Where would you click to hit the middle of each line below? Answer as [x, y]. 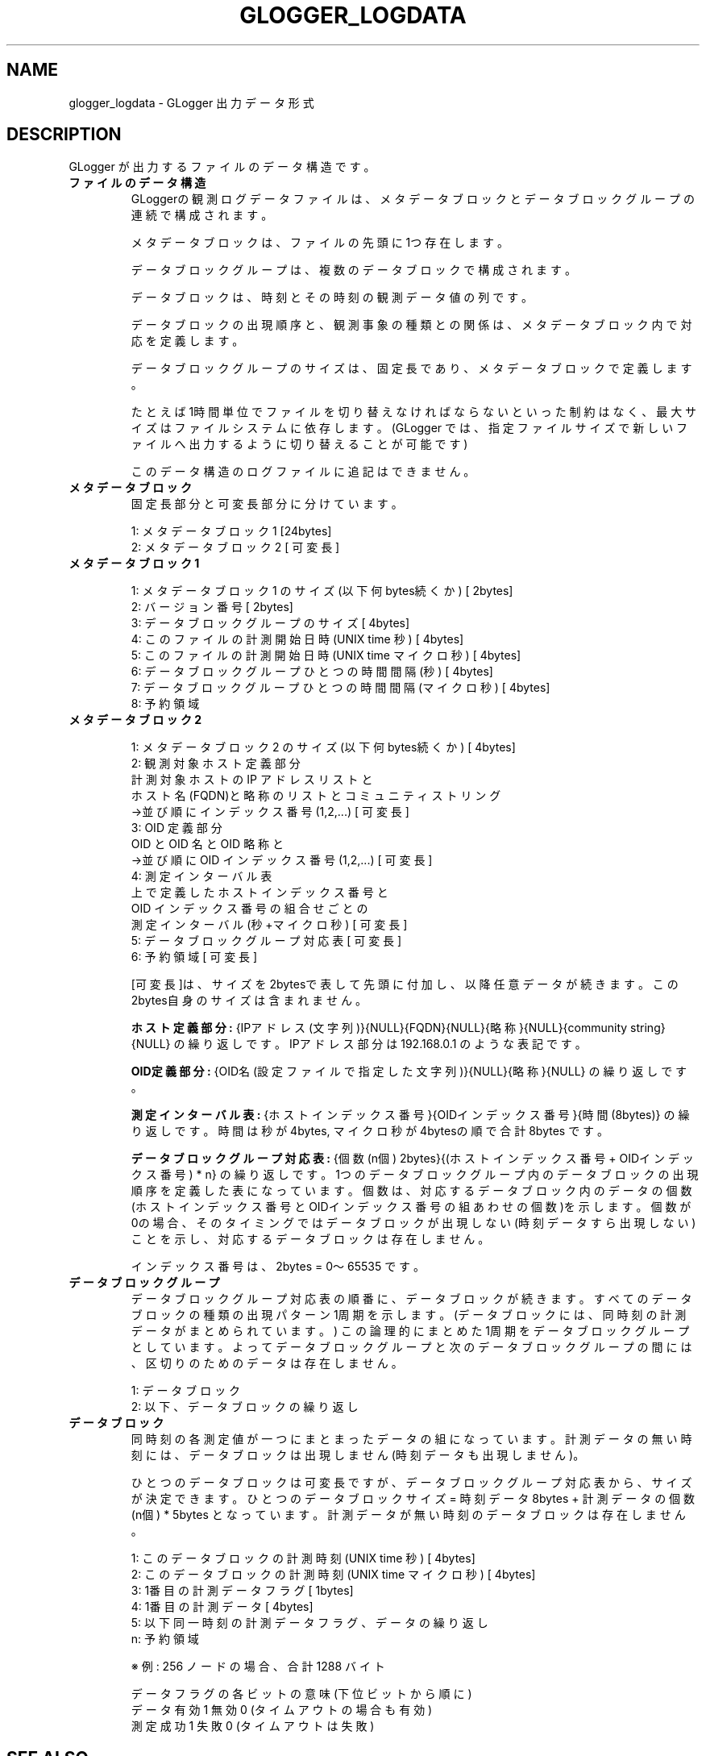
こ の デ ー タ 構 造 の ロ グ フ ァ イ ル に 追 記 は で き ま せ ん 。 [303, 472]
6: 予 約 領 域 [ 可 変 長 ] [194, 957]
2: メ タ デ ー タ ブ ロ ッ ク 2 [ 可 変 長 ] [235, 547]
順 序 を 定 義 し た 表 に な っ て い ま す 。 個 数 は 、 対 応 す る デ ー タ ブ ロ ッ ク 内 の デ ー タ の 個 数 [411, 1191]
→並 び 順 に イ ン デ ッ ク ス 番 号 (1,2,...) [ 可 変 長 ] [270, 812]
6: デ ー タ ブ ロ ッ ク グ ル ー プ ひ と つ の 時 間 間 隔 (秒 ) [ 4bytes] [312, 672]
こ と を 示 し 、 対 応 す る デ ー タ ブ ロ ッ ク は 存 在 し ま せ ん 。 [310, 1239]
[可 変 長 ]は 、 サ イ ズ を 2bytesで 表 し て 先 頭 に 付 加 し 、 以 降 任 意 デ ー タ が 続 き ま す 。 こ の [405, 984]
